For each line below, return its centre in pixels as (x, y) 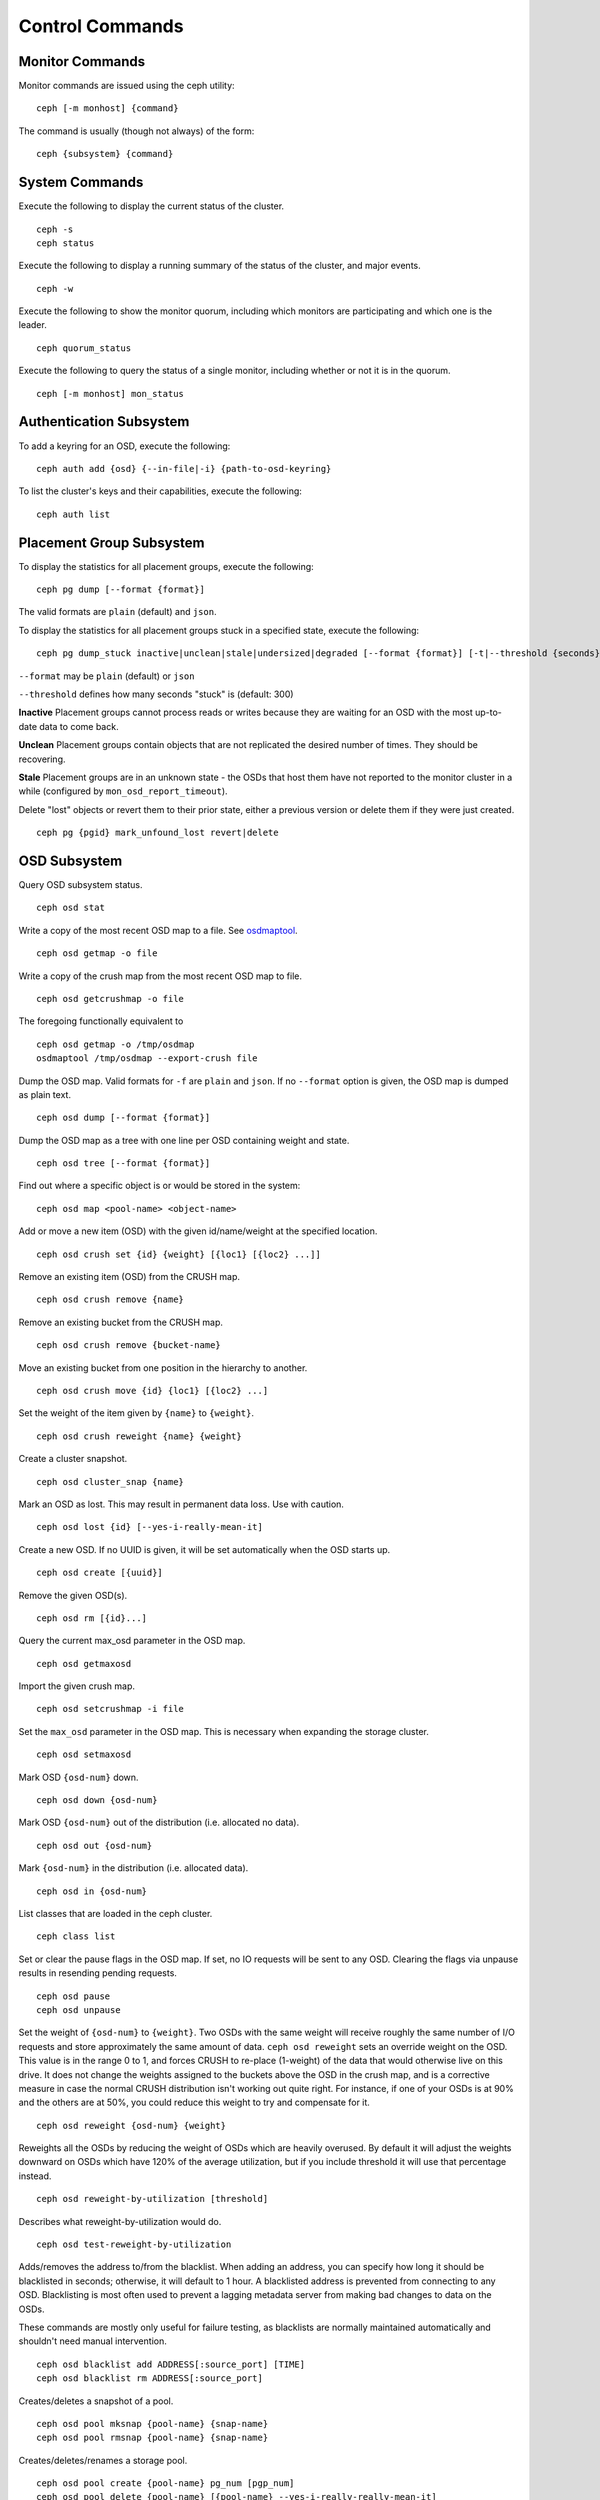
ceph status (65, 243)
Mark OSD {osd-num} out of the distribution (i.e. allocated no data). (159, 1822)
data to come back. (78, 726)
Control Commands (101, 26)
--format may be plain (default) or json (106, 676)
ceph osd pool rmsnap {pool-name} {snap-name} (152, 2438)
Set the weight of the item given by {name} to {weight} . (136, 1413)
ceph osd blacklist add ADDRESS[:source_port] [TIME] (170, 2364)
